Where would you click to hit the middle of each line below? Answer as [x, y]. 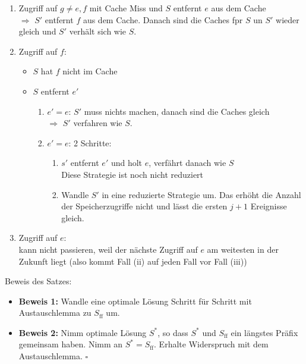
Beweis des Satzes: [38, 281]
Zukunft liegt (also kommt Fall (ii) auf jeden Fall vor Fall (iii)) [133, 261]
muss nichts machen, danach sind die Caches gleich [177, 111]
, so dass [173, 332]
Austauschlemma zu [55, 313]
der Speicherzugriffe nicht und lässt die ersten [144, 206]
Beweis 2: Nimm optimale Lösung [83, 332]
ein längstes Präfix [264, 332]
